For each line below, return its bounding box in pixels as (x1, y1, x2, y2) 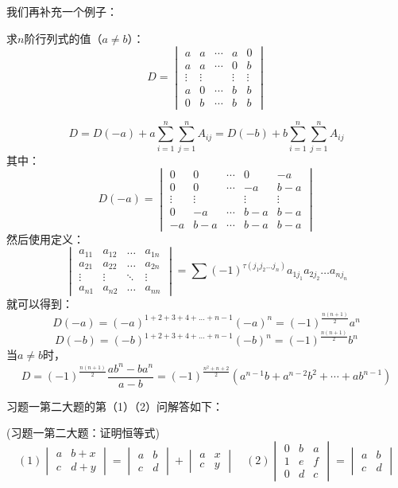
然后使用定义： (6, 230, 84, 247)
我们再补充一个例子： (6, 3, 118, 19)
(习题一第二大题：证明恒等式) (6, 424, 160, 441)
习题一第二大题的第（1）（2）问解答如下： (6, 397, 223, 414)
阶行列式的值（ (24, 29, 102, 46)
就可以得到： (6, 295, 73, 311)
